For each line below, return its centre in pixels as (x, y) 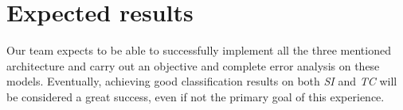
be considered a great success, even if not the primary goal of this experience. (196, 96)
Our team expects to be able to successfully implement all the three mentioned (199, 50)
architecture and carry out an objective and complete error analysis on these (193, 65)
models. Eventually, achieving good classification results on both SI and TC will (202, 81)
